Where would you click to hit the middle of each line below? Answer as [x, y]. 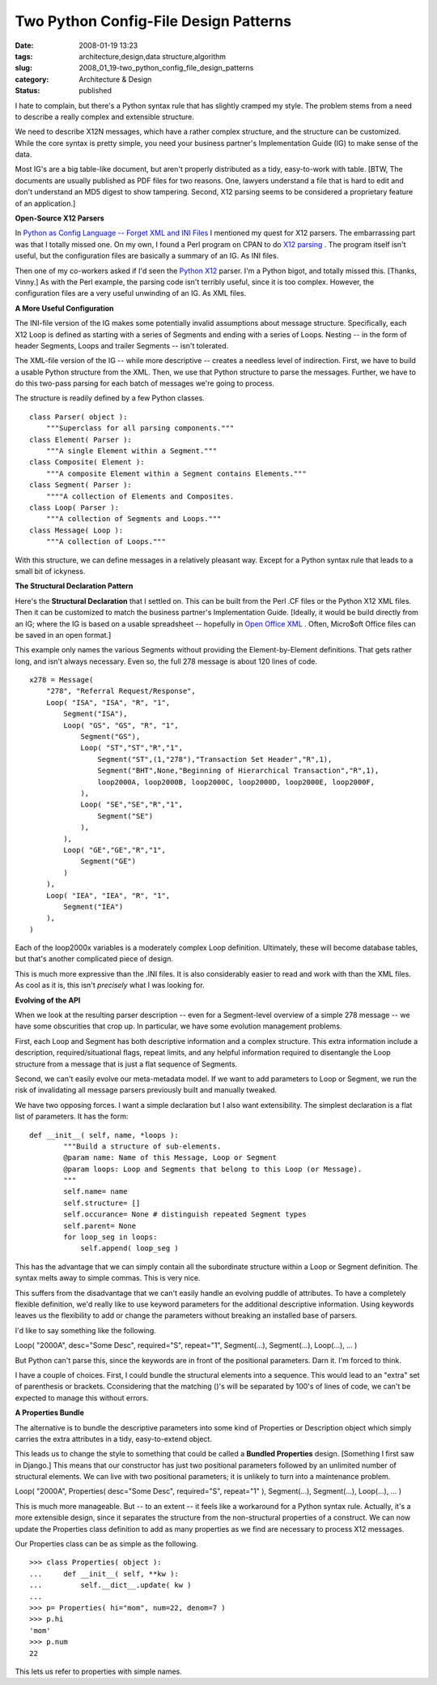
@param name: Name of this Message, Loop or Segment [170, 1158]
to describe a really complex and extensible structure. [104, 117]
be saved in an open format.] [63, 635]
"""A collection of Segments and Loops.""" [134, 519]
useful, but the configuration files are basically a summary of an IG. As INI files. [147, 256]
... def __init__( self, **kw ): [104, 1574]
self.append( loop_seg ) [130, 1249]
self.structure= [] [102, 1203]
